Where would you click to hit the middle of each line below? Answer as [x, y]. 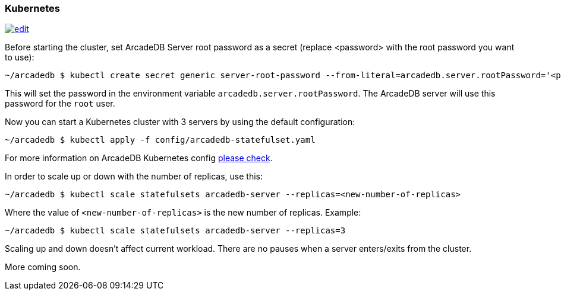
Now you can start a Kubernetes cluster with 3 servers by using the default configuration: [180, 122]
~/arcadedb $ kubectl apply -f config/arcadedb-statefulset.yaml [160, 140]
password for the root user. [60, 104]
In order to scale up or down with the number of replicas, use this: [134, 177]
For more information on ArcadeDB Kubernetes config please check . [139, 158]
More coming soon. [43, 267]
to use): [20, 57]
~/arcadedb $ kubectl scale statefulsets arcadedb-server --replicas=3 [175, 231]
